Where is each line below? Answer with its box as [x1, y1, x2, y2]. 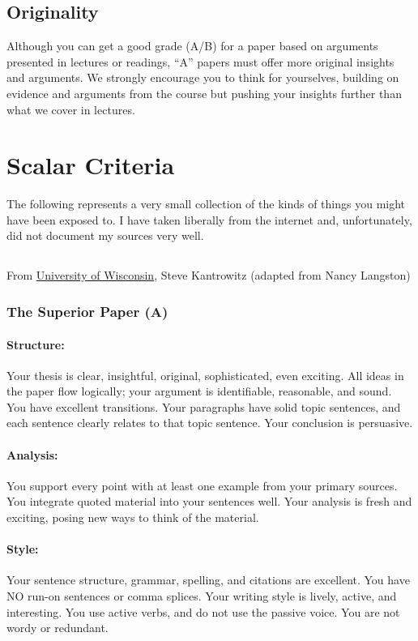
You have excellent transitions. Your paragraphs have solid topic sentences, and [6, 398, 401, 415]
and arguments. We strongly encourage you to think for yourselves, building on [6, 69, 399, 86]
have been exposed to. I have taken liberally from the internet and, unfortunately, [6, 211, 412, 228]
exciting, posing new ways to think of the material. [6, 509, 259, 526]
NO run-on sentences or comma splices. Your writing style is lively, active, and [6, 588, 397, 605]
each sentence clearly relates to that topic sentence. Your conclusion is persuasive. [6, 414, 413, 431]
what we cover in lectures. [6, 100, 135, 118]
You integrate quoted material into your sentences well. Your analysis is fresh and [6, 493, 412, 510]
